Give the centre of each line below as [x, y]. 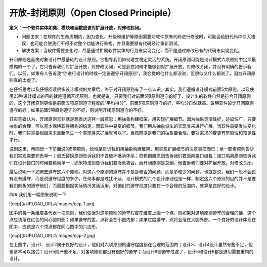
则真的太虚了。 [24, 80]
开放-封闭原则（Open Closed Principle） [93, 13]
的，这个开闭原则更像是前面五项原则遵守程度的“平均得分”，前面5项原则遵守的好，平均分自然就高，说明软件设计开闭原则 [132, 103]
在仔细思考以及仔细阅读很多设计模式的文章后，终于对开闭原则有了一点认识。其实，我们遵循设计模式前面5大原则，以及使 [132, 89]
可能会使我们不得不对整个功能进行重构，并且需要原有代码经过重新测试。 [108, 43]
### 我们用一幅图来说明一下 [38, 194]
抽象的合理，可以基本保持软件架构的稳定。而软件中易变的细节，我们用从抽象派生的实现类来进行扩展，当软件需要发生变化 [133, 126]
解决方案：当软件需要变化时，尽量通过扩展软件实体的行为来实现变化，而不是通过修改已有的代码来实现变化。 [132, 50]
